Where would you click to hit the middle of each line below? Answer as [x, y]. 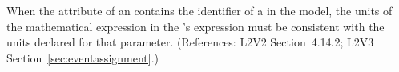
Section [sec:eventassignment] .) [83, 57]
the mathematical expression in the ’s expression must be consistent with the [195, 26]
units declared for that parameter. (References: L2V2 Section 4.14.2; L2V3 [190, 42]
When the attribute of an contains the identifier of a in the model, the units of [199, 10]
